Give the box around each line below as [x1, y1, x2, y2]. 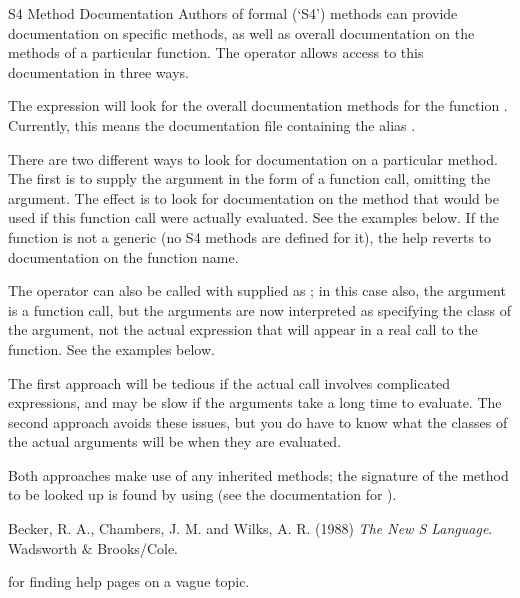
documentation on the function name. [8, 246, 239, 267]
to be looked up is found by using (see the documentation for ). [8, 484, 397, 505]
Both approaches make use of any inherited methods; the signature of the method [8, 464, 509, 485]
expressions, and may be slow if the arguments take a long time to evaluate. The [8, 392, 502, 413]
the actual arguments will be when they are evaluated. [8, 431, 342, 452]
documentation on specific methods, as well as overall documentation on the [8, 22, 475, 43]
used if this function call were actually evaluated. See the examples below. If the [8, 207, 500, 228]
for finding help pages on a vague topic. [8, 571, 250, 592]
